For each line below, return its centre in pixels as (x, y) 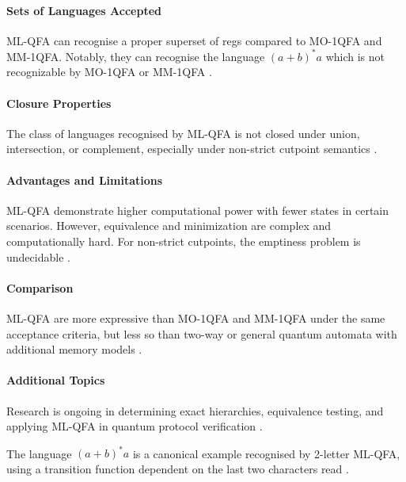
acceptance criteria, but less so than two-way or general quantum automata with (202, 333)
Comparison (40, 287)
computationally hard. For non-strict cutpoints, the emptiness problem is (184, 241)
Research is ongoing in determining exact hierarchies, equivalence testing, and (195, 410)
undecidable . (38, 256)
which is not (355, 56)
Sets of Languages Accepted (84, 10)
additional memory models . (74, 349)
